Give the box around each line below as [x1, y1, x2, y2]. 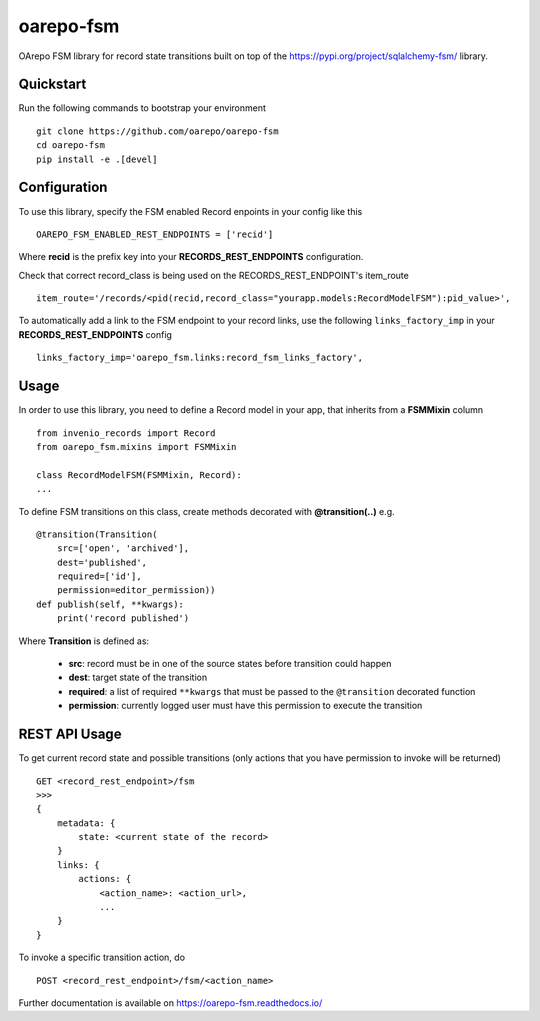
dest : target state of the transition [68, 671, 208, 684]
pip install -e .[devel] [36, 153, 158, 165]
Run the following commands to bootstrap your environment [18, 102, 267, 114]
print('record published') [56, 613, 190, 624]
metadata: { [56, 817, 116, 829]
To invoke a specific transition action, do [18, 951, 185, 964]
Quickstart [18, 76, 87, 93]
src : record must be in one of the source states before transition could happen [68, 658, 392, 670]
